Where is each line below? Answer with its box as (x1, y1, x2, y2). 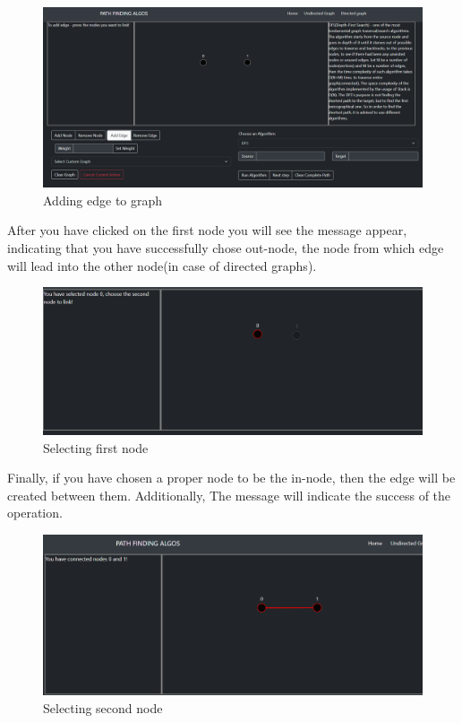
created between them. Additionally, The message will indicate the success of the (7, 485, 451, 504)
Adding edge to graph (43, 190, 163, 209)
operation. (7, 503, 63, 522)
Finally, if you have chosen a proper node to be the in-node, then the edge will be (7, 468, 456, 487)
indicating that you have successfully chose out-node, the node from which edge (7, 239, 444, 257)
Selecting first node (43, 438, 149, 457)
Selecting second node (43, 698, 163, 717)
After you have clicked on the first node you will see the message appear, (7, 221, 407, 240)
